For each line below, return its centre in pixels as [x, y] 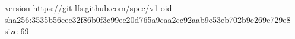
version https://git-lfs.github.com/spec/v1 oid [88, 8]
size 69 [17, 31]
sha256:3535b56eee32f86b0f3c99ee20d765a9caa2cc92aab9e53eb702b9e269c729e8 [148, 19]
